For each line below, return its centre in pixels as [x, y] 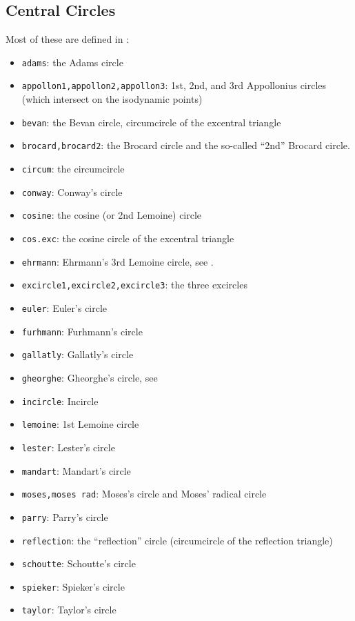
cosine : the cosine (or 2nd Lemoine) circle [112, 215]
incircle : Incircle [60, 401]
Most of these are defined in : [68, 39]
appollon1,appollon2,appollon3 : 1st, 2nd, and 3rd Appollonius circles [174, 85]
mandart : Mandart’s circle [76, 470]
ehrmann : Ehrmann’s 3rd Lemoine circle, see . [118, 261]
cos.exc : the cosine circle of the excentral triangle [128, 238]
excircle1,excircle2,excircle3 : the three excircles [134, 285]
